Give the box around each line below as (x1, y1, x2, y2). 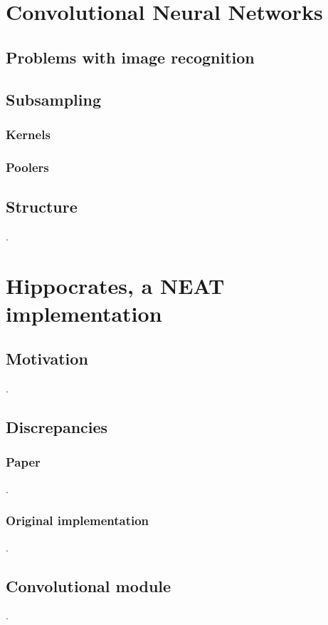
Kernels (6, 125, 51, 143)
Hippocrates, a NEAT (6, 270, 225, 300)
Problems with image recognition (6, 46, 255, 68)
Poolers (6, 158, 49, 176)
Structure (6, 195, 78, 218)
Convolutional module (6, 574, 171, 596)
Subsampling (6, 88, 101, 110)
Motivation (6, 347, 88, 370)
